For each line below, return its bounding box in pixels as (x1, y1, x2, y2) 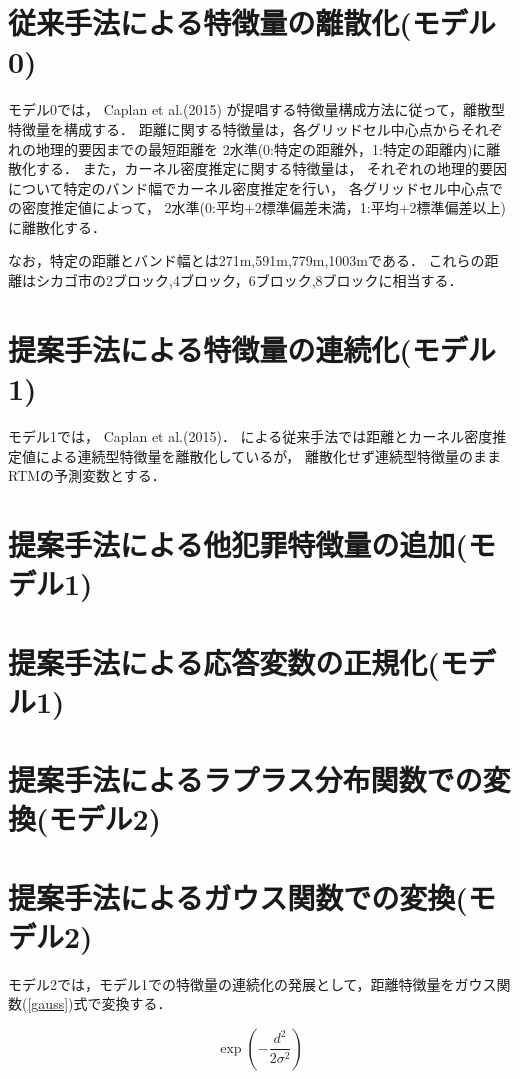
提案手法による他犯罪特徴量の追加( (8, 523, 468, 564)
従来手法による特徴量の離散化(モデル (8, 2, 496, 43)
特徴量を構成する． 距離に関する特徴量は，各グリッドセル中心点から (8, 118, 461, 139)
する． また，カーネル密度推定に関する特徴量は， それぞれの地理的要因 (35, 158, 508, 179)
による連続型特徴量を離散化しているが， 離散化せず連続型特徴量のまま (35, 445, 501, 466)
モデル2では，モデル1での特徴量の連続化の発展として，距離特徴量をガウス (8, 973, 497, 994)
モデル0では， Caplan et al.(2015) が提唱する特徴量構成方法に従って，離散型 (8, 99, 505, 120)
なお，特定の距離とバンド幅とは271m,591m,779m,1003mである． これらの (8, 250, 485, 271)
